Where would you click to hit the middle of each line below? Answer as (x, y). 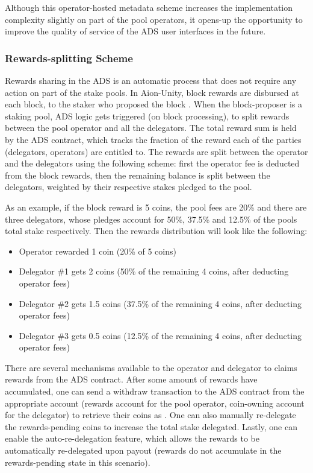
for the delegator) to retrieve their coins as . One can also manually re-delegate (150, 415)
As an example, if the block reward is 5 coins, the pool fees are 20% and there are (156, 207)
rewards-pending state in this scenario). (78, 462)
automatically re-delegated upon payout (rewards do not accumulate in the (143, 450)
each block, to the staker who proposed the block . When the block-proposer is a (153, 104)
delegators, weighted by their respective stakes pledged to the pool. (129, 187)
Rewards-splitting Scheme (69, 58)
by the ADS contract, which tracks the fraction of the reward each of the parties (153, 139)
